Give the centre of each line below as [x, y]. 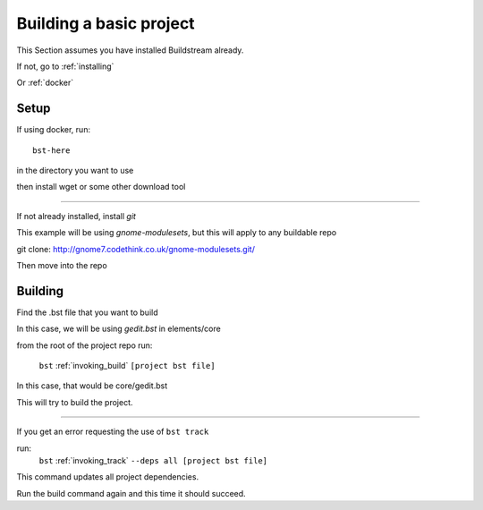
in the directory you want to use [75, 171]
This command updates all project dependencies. [108, 477]
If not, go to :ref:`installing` [65, 66]
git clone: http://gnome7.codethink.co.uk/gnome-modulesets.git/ [136, 249]
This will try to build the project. [75, 402]
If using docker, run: [54, 130]
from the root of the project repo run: [85, 345]
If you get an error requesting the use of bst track [113, 432]
